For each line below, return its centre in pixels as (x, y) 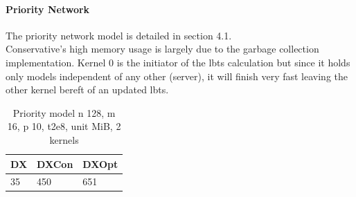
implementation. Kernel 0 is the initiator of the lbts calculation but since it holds (178, 62)
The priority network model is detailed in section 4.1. (119, 35)
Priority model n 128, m (64, 112)
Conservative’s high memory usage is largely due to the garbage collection (162, 49)
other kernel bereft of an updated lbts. (87, 90)
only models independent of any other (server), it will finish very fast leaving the (177, 76)
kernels (64, 139)
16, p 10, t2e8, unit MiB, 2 (64, 126)
